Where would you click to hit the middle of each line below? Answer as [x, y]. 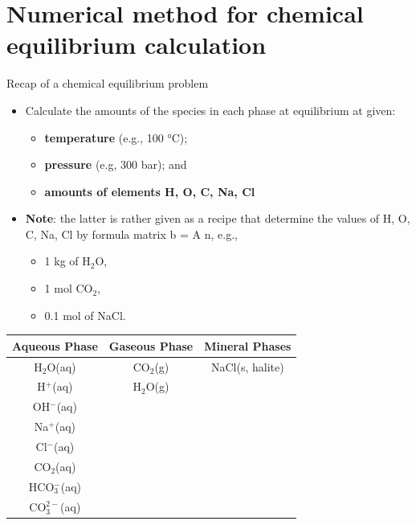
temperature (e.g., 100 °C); [116, 137]
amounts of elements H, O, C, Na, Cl [150, 191]
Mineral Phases [248, 345]
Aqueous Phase [55, 345]
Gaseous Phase [151, 345]
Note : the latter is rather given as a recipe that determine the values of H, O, [218, 218]
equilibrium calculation [137, 45]
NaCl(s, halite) [247, 366]
